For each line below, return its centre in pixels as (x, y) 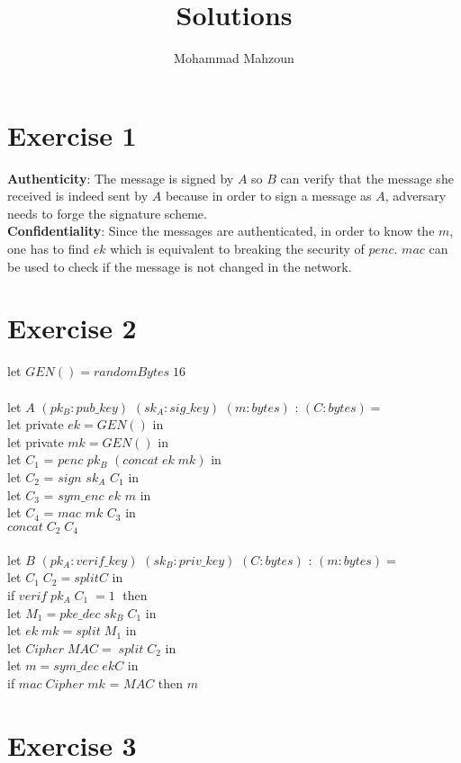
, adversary (416, 196)
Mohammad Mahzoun (234, 58)
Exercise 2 (72, 328)
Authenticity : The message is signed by (121, 178)
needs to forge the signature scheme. (107, 213)
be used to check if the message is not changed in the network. (180, 266)
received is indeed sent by (78, 196)
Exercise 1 (72, 135)
